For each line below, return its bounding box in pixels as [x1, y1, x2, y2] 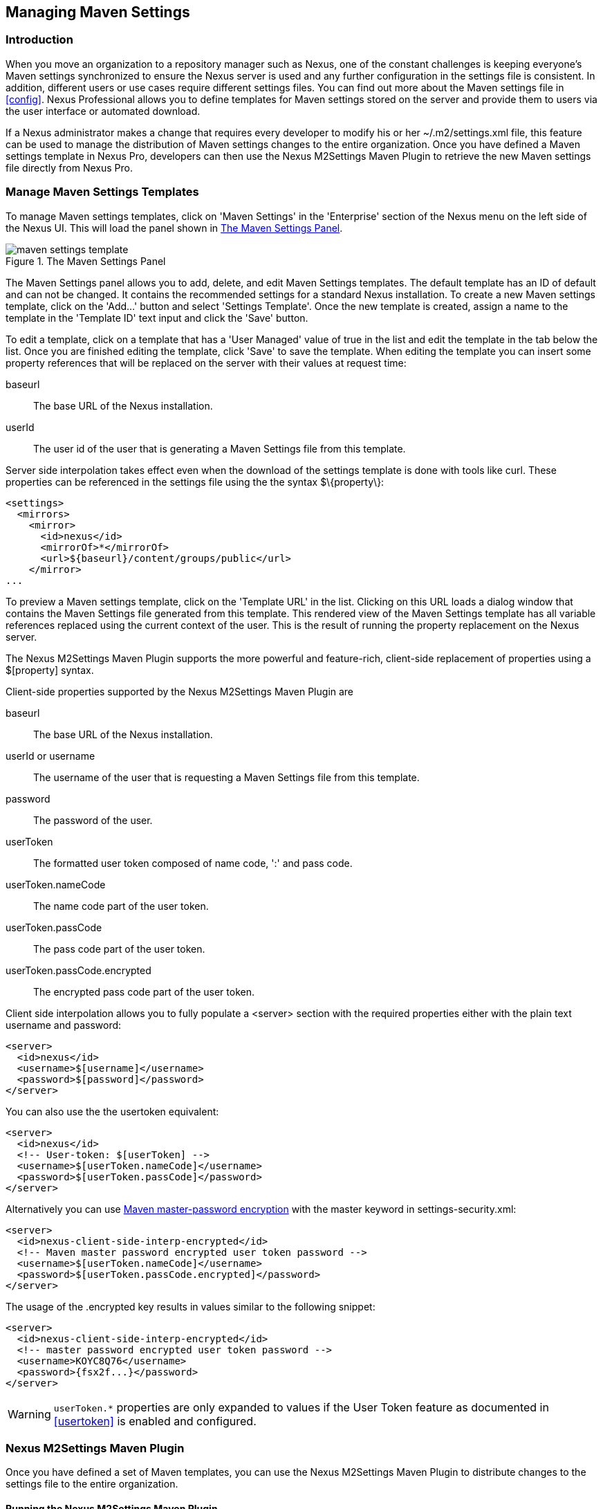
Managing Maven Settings [6, 3, 190, 21]
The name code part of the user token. [33, 899, 209, 912]
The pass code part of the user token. [33, 942, 205, 955]
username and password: [6, 1018, 122, 1031]
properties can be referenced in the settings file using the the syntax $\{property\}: [6, 475, 384, 488]
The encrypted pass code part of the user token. [33, 985, 255, 998]
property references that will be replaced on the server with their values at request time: [6, 356, 407, 369]
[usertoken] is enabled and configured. [53, 1414, 257, 1428]
